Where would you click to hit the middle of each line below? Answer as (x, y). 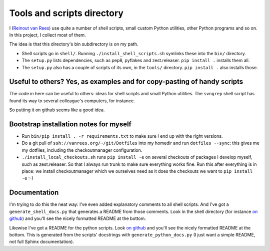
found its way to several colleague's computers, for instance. (72, 101)
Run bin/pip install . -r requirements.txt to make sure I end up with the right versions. (122, 136)
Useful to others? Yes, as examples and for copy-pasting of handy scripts (126, 82)
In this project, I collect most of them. (47, 35)
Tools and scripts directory (66, 13)
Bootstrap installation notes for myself (70, 124)
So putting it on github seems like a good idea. (57, 110)
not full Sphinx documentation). (42, 242)
